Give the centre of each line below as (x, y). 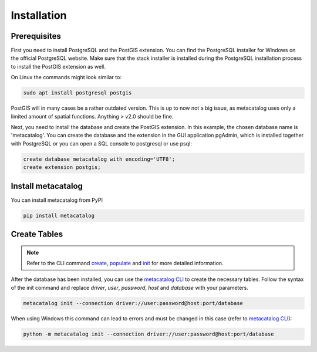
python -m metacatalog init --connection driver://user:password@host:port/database (149, 334)
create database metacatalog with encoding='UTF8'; (99, 159)
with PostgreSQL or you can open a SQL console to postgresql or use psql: (101, 143)
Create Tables (37, 234)
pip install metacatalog (59, 215)
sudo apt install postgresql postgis (77, 93)
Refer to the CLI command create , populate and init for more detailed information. (125, 263)
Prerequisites (36, 36)
